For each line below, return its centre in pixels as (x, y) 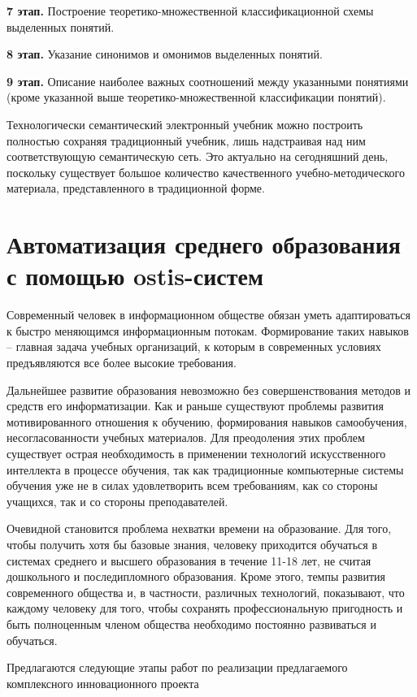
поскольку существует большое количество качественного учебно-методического (206, 172)
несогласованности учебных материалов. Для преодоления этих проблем (186, 437)
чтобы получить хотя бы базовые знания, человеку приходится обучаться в (192, 544)
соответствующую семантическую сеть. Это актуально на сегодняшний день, (198, 156)
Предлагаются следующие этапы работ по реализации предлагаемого (177, 667)
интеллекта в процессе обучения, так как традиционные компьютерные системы (205, 469)
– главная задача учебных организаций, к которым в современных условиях (194, 346)
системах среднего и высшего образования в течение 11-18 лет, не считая (189, 560)
